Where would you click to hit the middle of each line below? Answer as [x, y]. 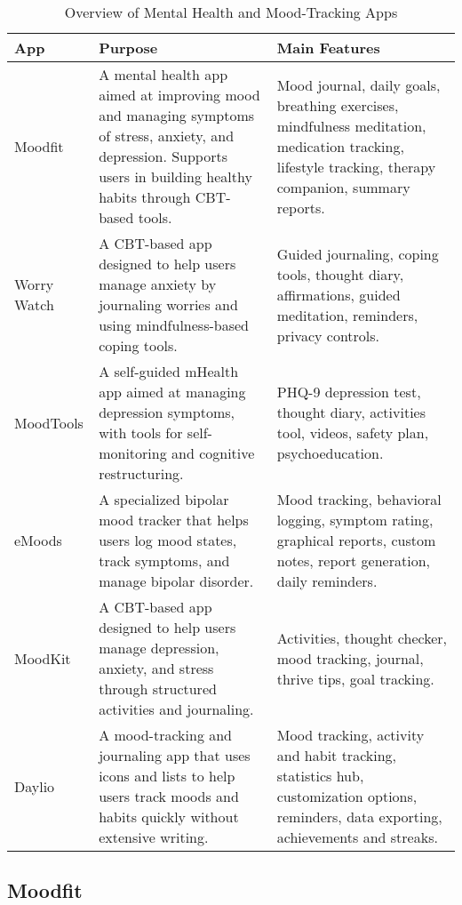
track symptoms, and [164, 561]
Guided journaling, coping [358, 253]
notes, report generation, [353, 561]
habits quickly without [169, 817]
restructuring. [141, 473]
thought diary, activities [351, 412]
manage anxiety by [158, 284]
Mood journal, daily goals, [358, 84]
